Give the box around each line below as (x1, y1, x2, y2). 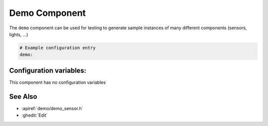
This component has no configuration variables (9, 79, 106, 85)
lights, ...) (9, 31, 28, 37)
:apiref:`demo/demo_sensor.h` (21, 105, 83, 111)
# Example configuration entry (19, 45, 96, 51)
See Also (9, 92, 37, 101)
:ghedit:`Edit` (21, 112, 48, 119)
